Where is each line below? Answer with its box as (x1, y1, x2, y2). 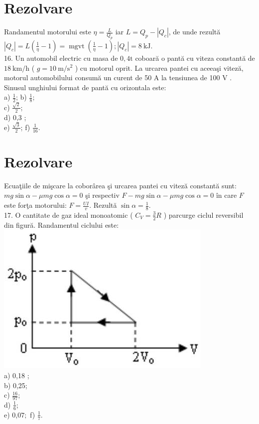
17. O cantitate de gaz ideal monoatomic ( (4, 209, 133, 220)
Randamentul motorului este (4, 26, 91, 37)
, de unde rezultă (168, 26, 221, 37)
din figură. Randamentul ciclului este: (4, 219, 119, 230)
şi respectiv (85, 190, 120, 200)
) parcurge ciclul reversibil (163, 209, 244, 220)
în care (216, 190, 237, 200)
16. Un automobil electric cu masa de (4, 52, 118, 63)
